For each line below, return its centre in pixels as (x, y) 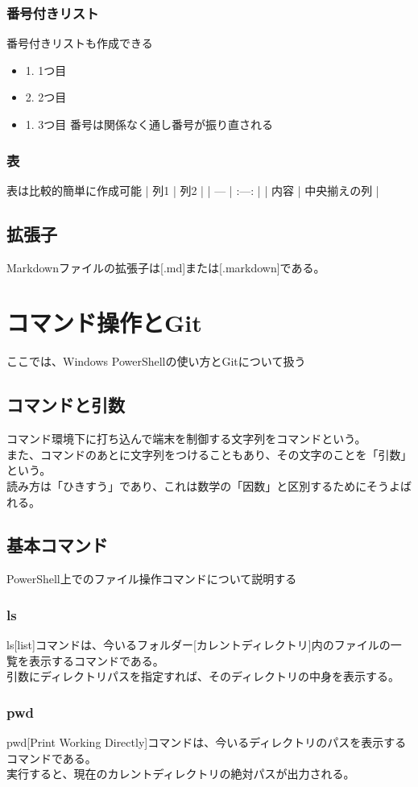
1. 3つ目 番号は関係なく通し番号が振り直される (149, 124)
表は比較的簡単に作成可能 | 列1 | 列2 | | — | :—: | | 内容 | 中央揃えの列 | (193, 190)
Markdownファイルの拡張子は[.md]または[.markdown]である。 (166, 267)
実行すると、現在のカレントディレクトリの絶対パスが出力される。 (181, 774)
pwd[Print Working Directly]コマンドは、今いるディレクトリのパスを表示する (207, 742)
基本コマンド (57, 545)
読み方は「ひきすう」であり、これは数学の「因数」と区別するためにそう (198, 485)
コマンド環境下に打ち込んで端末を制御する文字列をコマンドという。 (186, 439)
